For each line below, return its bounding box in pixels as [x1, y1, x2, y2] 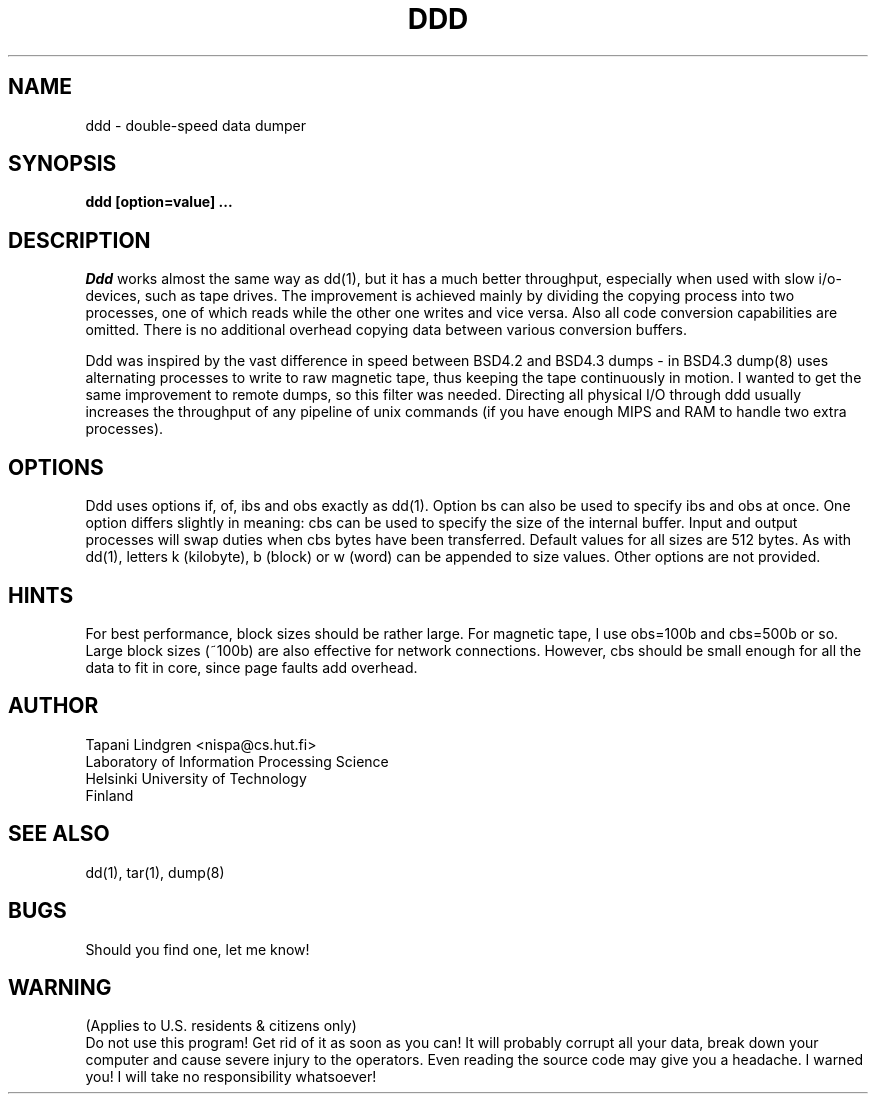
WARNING [8, 974, 112, 1000]
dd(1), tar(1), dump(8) [85, 863, 225, 881]
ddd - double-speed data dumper [85, 116, 307, 134]
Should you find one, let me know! [85, 940, 310, 958]
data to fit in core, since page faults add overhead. [85, 658, 418, 676]
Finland [85, 786, 134, 804]
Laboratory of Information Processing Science [85, 752, 389, 770]
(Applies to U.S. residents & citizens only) [85, 1017, 357, 1035]
